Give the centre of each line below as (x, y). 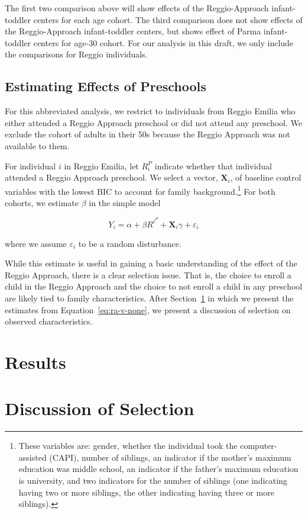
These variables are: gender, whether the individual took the (128, 446)
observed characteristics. (49, 321)
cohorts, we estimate (42, 202)
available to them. (37, 145)
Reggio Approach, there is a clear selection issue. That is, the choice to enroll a (148, 274)
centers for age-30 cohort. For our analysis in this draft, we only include (163, 42)
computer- (259, 446)
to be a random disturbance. (130, 243)
